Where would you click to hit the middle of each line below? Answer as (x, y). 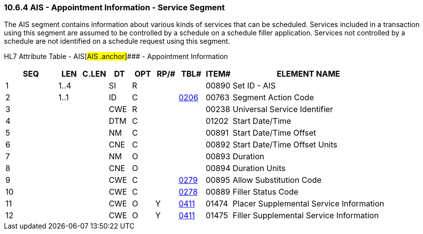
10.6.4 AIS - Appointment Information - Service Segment (114, 7)
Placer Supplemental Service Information (309, 204)
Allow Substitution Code (277, 180)
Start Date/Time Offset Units (285, 145)
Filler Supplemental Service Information (306, 216)
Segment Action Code (273, 98)
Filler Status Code (266, 192)
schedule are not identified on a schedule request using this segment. (117, 41)
